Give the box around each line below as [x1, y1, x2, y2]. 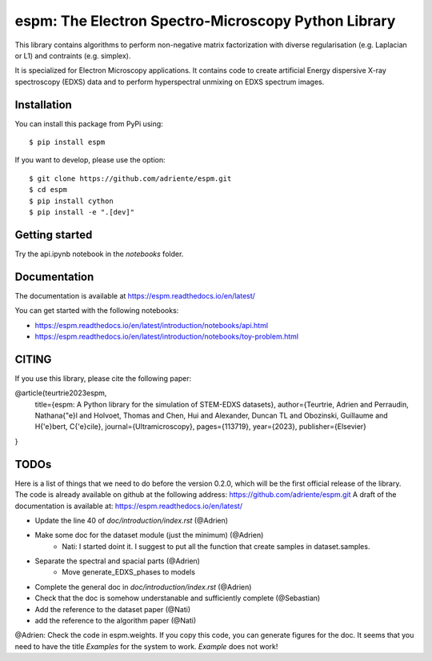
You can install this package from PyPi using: [14, 118, 163, 128]
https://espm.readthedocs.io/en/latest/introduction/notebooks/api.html [34, 320, 268, 330]
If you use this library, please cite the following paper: [14, 373, 192, 383]
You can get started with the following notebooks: [14, 306, 179, 315]
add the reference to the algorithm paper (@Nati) [34, 616, 197, 626]
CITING [14, 352, 52, 366]
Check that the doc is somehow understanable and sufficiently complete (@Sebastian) [34, 593, 321, 603]
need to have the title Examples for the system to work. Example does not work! [14, 641, 278, 651]
